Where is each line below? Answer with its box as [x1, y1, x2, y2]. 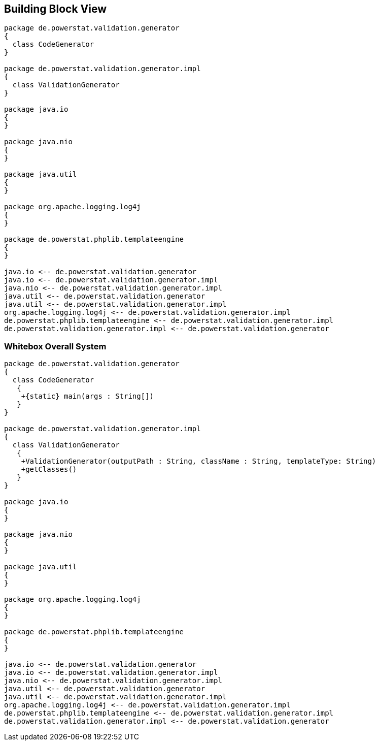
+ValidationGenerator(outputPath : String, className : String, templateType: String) [21, 457, 376, 466]
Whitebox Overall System [4, 341, 107, 351]
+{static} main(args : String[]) [21, 392, 154, 401]
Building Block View [4, 3, 107, 15]
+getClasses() [21, 465, 77, 474]
